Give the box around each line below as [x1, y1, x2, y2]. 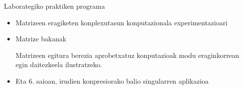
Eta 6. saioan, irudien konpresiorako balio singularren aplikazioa [15, 75, 209, 86]
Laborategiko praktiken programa [4, 1, 105, 11]
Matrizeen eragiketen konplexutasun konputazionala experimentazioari [15, 17, 228, 27]
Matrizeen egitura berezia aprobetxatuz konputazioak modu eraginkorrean [15, 50, 240, 60]
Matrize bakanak [15, 34, 66, 44]
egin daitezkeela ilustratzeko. [15, 59, 102, 70]
